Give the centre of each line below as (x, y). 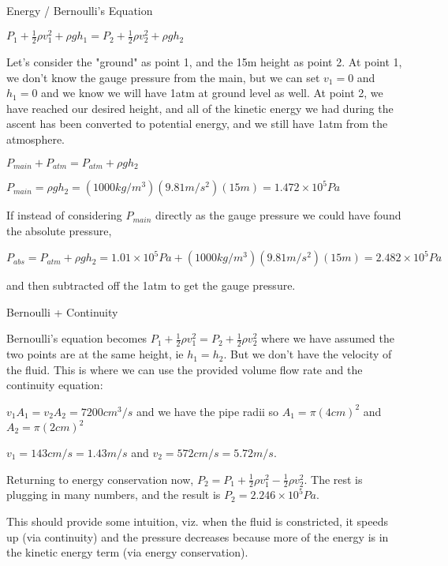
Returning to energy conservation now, (100, 479)
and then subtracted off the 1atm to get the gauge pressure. (151, 285)
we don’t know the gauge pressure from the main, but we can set (163, 77)
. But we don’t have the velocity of (308, 354)
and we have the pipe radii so (207, 411)
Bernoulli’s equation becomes (77, 338)
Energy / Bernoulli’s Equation (80, 10)
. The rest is (333, 479)
